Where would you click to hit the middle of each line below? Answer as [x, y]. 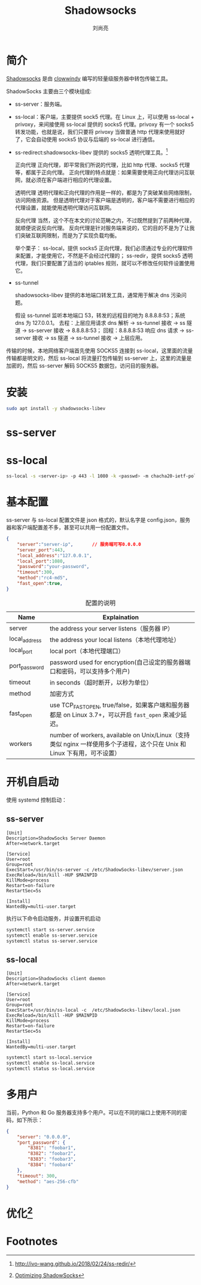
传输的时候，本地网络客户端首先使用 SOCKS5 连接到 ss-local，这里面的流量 [100, 351]
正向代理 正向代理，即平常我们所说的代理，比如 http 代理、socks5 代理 [102, 165]
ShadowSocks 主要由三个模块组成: [49, 91]
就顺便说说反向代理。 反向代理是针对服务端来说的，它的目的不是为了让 [102, 228]
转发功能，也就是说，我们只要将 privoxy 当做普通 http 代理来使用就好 [100, 132]
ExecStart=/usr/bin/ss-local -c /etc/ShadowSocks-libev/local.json [93, 1010]
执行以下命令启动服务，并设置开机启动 [53, 918]
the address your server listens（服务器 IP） [112, 628]
